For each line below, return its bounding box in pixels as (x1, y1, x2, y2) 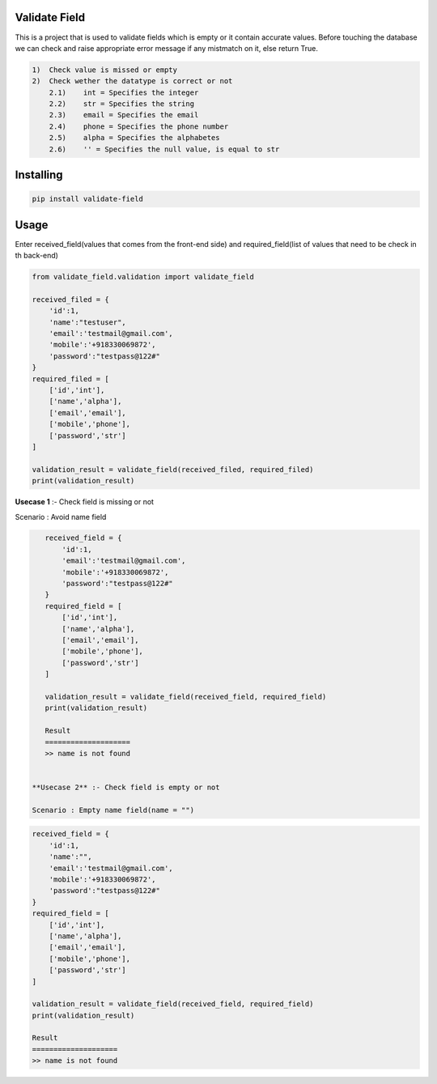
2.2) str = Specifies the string (49, 100, 194, 108)
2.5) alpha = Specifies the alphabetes (49, 134, 220, 142)
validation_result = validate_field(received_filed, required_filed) (32, 465, 314, 474)
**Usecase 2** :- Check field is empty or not (32, 783, 220, 793)
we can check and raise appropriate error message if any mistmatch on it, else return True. (15, 43, 319, 53)
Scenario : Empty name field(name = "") (32, 806, 194, 814)
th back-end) (15, 251, 58, 261)
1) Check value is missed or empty (32, 65, 178, 74)
